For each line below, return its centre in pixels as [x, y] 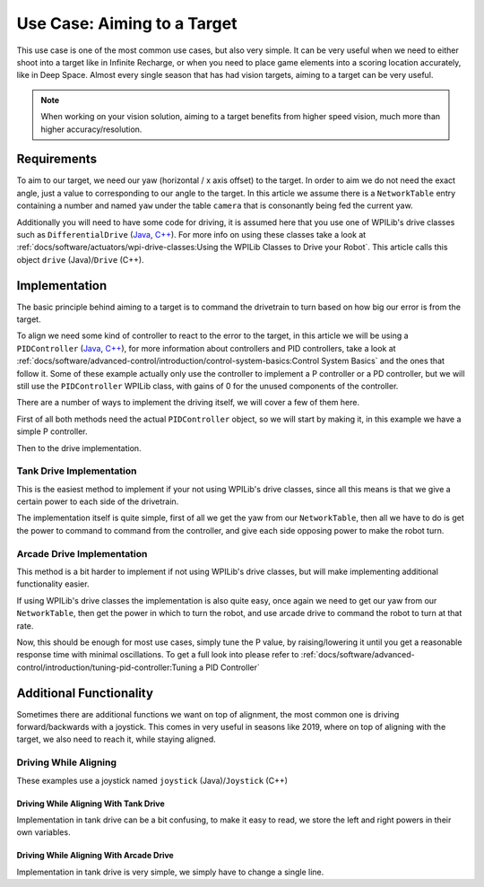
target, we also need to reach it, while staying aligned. [116, 739]
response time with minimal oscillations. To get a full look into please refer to [158, 655]
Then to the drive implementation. [79, 448]
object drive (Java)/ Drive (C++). [80, 259]
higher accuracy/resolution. [91, 129]
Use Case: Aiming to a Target [127, 23]
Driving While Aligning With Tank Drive [91, 804]
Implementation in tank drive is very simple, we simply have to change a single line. [170, 872]
